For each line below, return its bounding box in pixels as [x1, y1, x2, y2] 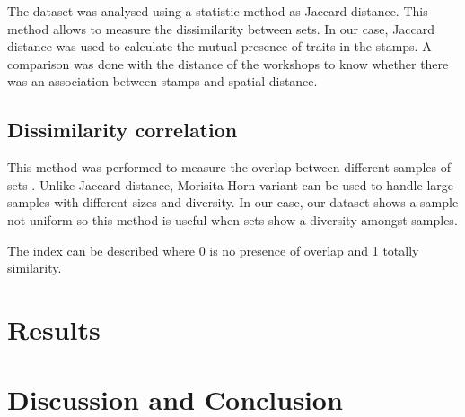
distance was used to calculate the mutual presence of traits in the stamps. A [7, 37, 432, 56]
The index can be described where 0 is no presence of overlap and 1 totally [7, 240, 419, 259]
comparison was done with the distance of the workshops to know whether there [7, 54, 449, 73]
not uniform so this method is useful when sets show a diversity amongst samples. [7, 210, 458, 229]
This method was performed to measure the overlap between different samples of [7, 158, 452, 177]
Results [7, 310, 101, 347]
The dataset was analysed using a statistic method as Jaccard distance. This [7, 2, 428, 20]
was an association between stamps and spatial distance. [7, 72, 318, 91]
